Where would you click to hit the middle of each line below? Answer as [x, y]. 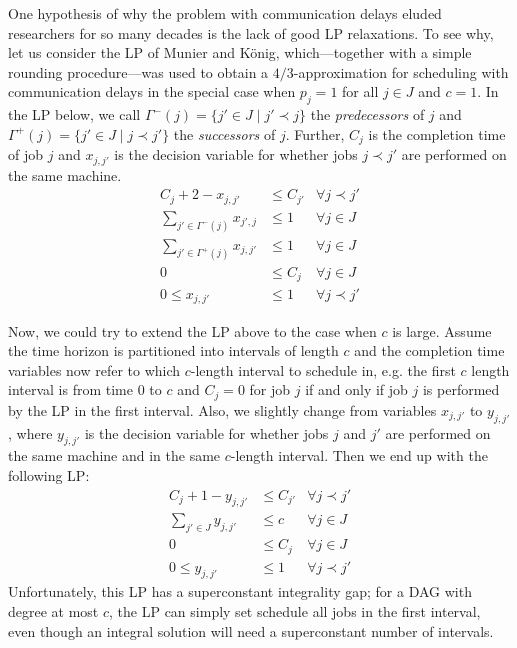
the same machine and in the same [114, 455]
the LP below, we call [74, 114]
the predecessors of [367, 114]
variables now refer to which [94, 369]
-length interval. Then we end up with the [359, 455]
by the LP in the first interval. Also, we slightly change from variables [222, 409]
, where [30, 432]
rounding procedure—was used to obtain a [138, 71]
